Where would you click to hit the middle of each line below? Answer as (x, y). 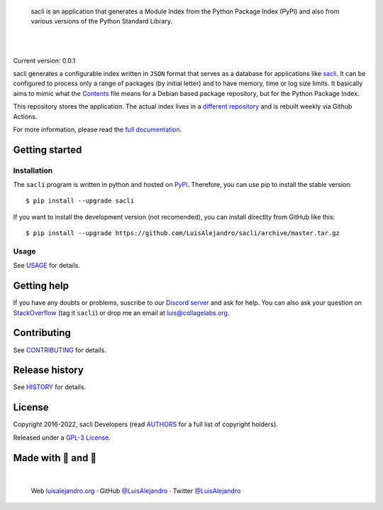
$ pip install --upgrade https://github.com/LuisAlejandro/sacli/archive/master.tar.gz (183, 233)
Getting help (41, 286)
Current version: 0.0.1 (44, 60)
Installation (33, 170)
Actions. (25, 116)
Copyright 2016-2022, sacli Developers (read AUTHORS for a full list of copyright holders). (145, 424)
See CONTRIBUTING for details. (60, 350)
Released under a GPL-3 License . (62, 438)
